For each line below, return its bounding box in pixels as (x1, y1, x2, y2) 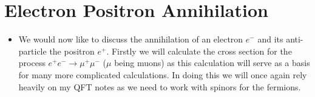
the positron (49, 44, 95, 57)
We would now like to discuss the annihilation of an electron (18, 33, 243, 45)
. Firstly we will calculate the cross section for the (106, 44, 292, 57)
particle (18, 44, 47, 57)
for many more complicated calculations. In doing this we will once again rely (18, 68, 307, 81)
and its (257, 33, 283, 45)
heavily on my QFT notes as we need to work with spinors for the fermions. (18, 80, 301, 93)
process (18, 56, 46, 69)
